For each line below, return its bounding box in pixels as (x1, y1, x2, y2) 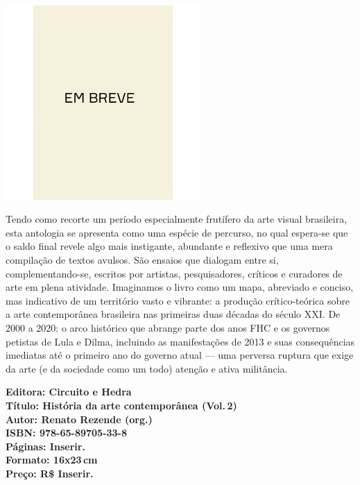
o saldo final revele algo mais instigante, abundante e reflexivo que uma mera (6, 239, 333, 253)
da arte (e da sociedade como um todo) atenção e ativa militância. (6, 361, 288, 375)
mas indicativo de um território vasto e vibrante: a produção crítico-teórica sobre (6, 293, 350, 307)
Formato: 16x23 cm (6, 452, 98, 467)
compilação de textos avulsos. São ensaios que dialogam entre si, (6, 253, 279, 267)
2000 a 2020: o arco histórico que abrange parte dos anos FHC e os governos (6, 321, 330, 335)
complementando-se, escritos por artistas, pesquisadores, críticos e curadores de (6, 266, 343, 280)
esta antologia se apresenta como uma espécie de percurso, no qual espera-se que (6, 225, 348, 239)
